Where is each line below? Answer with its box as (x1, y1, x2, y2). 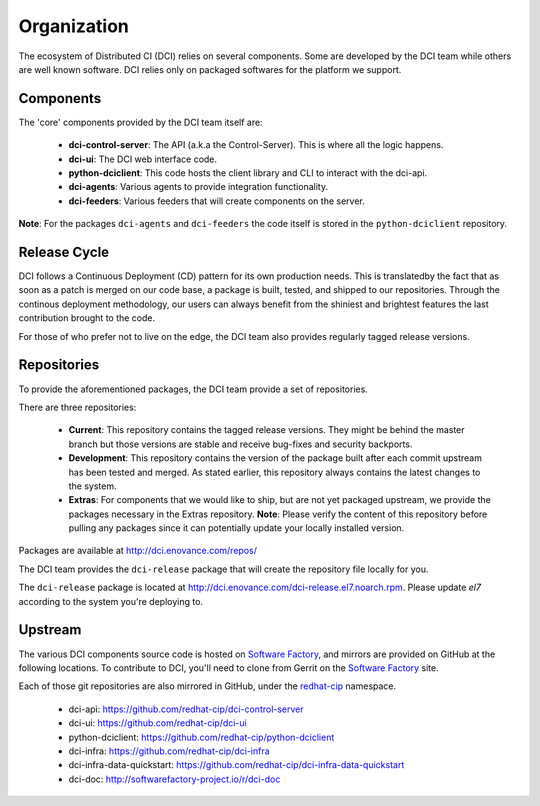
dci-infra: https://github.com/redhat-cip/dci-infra (68, 745, 270, 757)
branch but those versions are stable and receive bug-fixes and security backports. (68, 438, 413, 450)
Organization (18, 15, 129, 37)
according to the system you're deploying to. (18, 595, 204, 607)
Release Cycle (18, 244, 110, 260)
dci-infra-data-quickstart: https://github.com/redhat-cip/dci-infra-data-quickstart (68, 759, 405, 771)
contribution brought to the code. (18, 312, 156, 324)
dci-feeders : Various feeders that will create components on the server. (68, 195, 365, 207)
